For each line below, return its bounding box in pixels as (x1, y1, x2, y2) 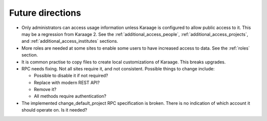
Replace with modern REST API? (34, 79, 100, 86)
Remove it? (34, 87, 57, 92)
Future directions (9, 7, 81, 18)
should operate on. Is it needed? (21, 107, 88, 113)
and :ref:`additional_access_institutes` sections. (21, 38, 118, 44)
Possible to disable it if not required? (34, 73, 108, 79)
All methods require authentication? (34, 93, 106, 99)
